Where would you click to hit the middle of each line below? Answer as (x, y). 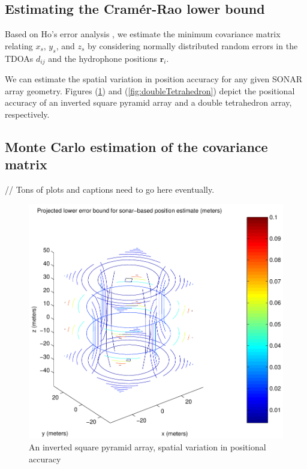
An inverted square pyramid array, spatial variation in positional (148, 447)
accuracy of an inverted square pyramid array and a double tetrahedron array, (148, 102)
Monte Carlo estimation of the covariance (136, 146)
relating (19, 45)
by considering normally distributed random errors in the (192, 45)
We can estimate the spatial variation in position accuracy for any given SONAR (153, 79)
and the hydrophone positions (103, 58)
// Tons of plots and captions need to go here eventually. (110, 189)
